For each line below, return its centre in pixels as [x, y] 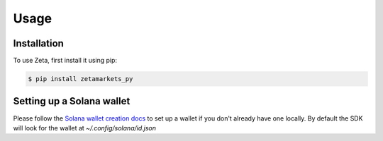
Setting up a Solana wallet [72, 101]
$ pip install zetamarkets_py [81, 79]
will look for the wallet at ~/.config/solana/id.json [84, 128]
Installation [38, 43]
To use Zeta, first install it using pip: [65, 61]
